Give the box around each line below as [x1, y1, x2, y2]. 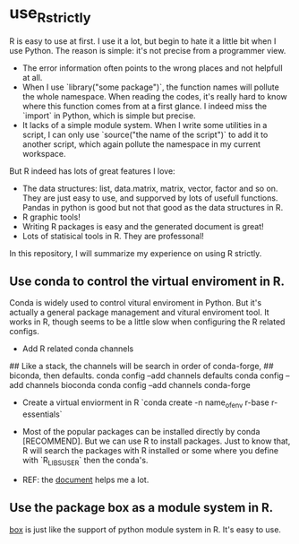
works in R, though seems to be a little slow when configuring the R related [9, 316, 286, 327]
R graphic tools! [21, 212, 81, 222]
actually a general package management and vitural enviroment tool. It [9, 307, 270, 318]
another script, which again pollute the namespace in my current [21, 138, 261, 150]
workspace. [21, 148, 66, 159]
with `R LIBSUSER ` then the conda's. [21, 455, 149, 468]
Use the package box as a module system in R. [9, 500, 274, 515]
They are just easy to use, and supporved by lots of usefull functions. [21, 192, 278, 203]
